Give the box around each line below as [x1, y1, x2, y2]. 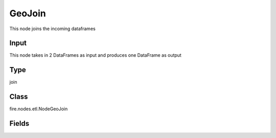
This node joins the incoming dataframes [9, 26, 96, 32]
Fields [9, 119, 30, 128]
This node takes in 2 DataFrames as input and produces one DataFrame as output [9, 52, 181, 58]
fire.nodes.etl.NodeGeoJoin [9, 106, 68, 112]
